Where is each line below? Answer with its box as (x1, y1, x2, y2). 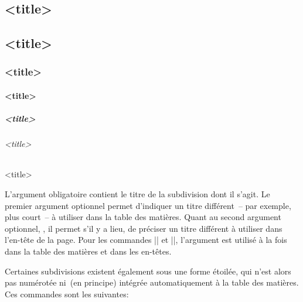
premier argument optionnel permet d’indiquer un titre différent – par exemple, (5, 199, 291, 211)
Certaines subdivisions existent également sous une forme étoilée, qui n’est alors (5, 265, 291, 277)
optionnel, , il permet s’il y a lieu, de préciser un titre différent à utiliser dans (5, 222, 282, 234)
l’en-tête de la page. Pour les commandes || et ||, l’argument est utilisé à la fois (5, 234, 287, 246)
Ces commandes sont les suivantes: (5, 287, 129, 300)
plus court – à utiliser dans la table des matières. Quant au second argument (5, 211, 281, 223)
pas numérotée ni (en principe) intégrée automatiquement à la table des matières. (5, 276, 299, 289)
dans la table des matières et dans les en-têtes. (5, 245, 172, 257)
